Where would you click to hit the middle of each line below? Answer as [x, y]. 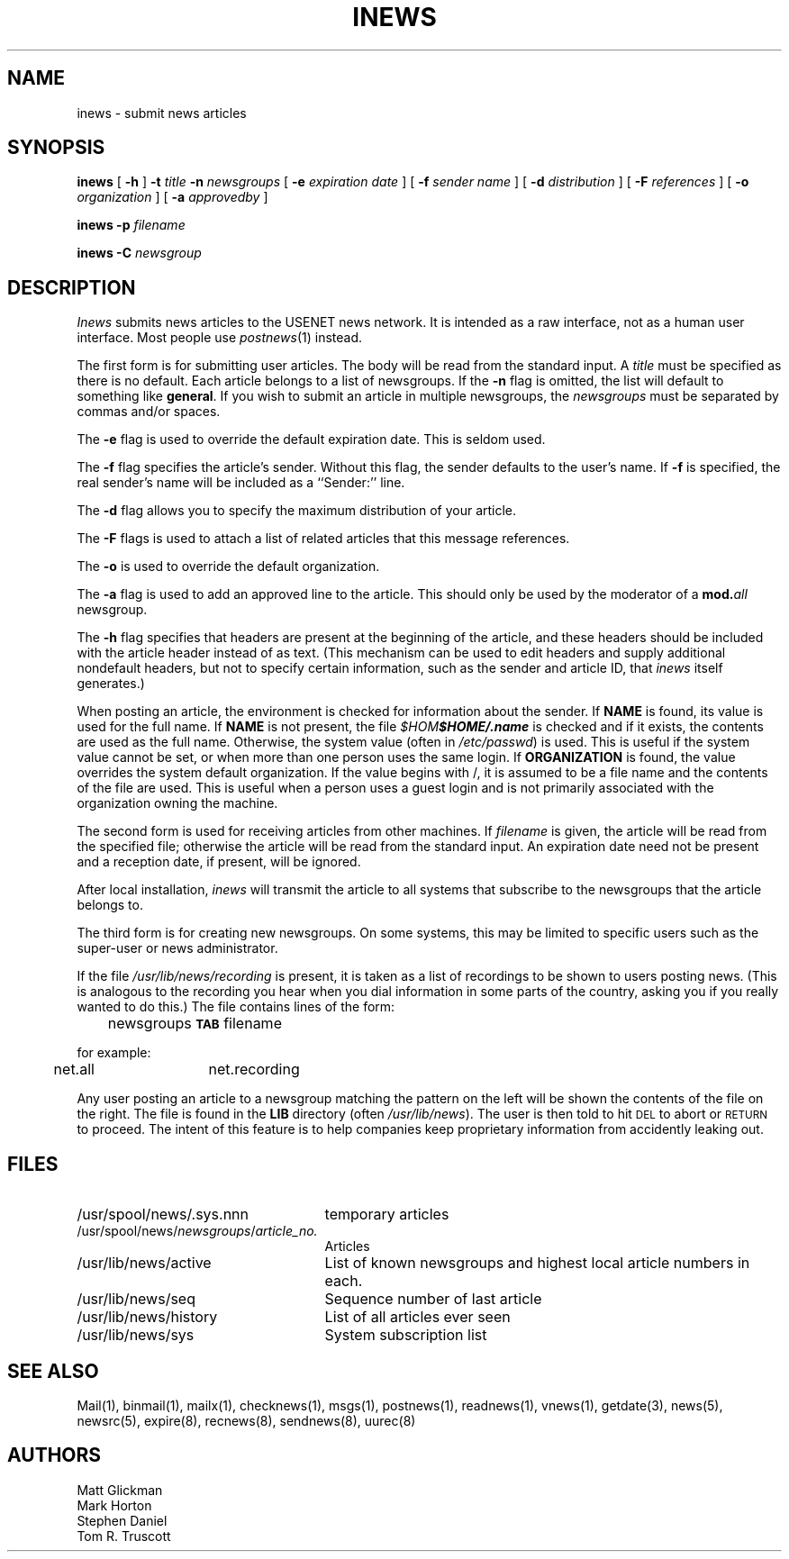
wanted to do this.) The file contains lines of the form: [236, 1007]
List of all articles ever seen [417, 1317]
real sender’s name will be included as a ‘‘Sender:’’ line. [241, 483]
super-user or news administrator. [177, 948]
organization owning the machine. [177, 803]
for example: [114, 1053]
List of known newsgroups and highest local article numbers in [537, 1263]
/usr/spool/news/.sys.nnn [163, 1215]
